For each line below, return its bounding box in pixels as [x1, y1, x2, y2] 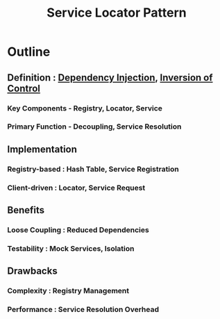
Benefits [7, 204, 45, 216]
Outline [7, 44, 51, 60]
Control [7, 82, 40, 95]
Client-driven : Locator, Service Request [7, 183, 146, 193]
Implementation [7, 143, 78, 155]
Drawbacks [7, 265, 58, 277]
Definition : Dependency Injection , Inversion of [7, 72, 213, 83]
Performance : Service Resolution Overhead [7, 304, 160, 314]
